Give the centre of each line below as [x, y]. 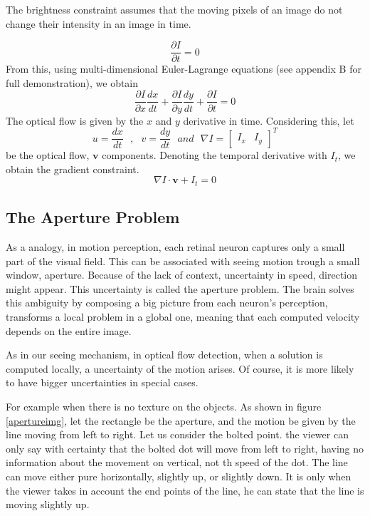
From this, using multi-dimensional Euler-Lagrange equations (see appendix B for [184, 69]
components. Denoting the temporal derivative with [215, 155]
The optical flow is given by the [75, 120]
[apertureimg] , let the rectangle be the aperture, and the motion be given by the [181, 420]
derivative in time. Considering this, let [269, 120]
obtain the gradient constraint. [73, 169]
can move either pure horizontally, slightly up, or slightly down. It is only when [179, 476]
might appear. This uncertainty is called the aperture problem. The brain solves [180, 288]
